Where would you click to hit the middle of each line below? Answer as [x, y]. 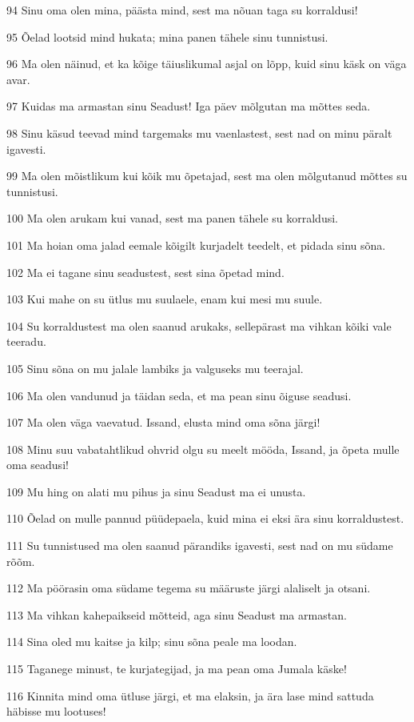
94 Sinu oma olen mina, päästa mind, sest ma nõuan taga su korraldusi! [182, 10]
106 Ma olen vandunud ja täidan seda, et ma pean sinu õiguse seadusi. [179, 395]
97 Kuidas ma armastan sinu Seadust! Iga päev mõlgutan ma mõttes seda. [189, 106]
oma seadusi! [38, 465]
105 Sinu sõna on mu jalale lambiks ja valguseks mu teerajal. [155, 368]
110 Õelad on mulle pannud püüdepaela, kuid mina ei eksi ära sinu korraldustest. [205, 518]
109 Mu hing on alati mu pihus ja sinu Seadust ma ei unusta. [156, 491]
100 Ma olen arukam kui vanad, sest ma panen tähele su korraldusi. [172, 218]
